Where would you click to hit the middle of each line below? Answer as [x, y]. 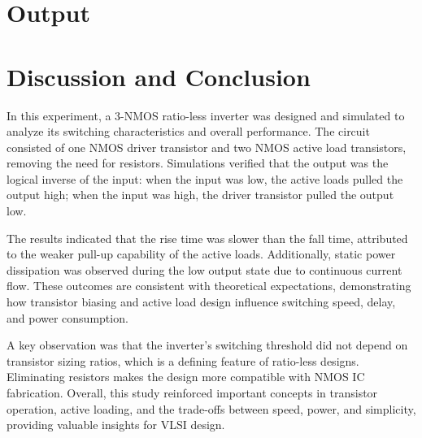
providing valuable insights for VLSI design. [116, 425]
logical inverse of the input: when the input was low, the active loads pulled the [205, 178]
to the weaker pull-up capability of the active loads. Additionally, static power [201, 254]
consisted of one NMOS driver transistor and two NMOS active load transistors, [207, 147]
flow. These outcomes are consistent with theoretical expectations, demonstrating [209, 286]
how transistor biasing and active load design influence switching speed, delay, [201, 302]
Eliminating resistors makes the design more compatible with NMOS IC [186, 377]
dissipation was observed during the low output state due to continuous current [204, 269]
